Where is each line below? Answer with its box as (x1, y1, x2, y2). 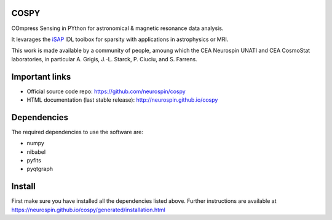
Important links (11, 71, 71, 82)
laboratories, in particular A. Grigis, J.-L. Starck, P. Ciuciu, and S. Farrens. (11, 55, 197, 63)
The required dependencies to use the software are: (11, 128, 144, 135)
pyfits (26, 157, 41, 164)
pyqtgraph (26, 165, 53, 173)
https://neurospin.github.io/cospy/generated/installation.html (11, 206, 165, 213)
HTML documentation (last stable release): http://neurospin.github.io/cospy (26, 96, 218, 104)
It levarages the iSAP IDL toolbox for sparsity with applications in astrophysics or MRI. (11, 36, 229, 43)
